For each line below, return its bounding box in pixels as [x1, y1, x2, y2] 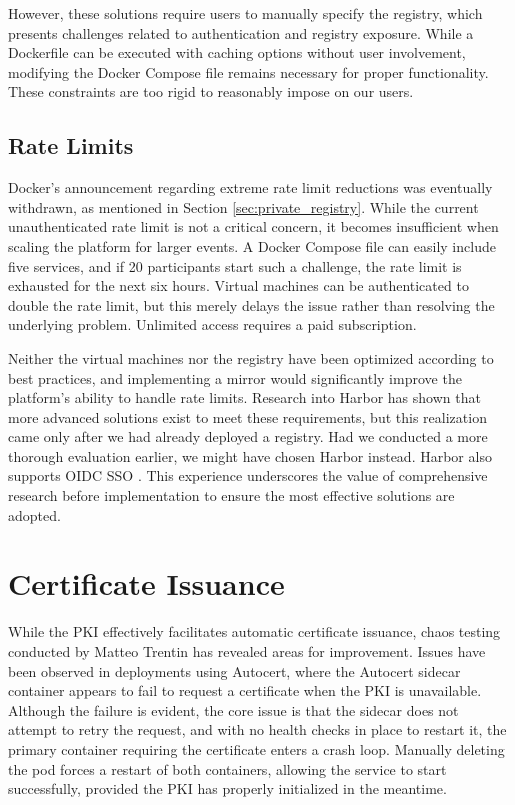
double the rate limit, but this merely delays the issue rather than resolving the [8, 294, 495, 315]
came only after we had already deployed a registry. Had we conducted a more [8, 426, 488, 447]
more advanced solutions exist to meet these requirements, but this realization [8, 406, 487, 427]
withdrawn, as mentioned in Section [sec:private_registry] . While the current [8, 196, 479, 217]
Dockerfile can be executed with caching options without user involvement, [8, 42, 466, 63]
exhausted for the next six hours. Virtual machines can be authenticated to [8, 275, 469, 296]
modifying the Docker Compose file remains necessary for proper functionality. [8, 61, 489, 82]
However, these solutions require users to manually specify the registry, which [8, 3, 483, 23]
